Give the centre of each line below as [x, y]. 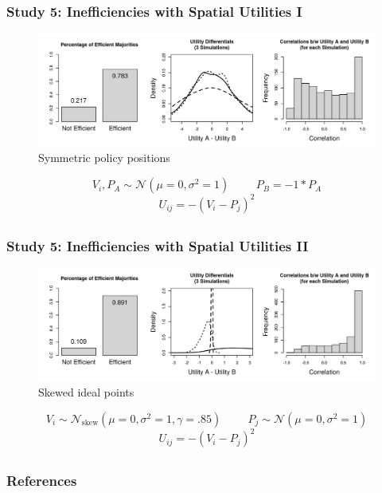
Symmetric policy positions [104, 158]
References [42, 480]
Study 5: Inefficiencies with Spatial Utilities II [158, 245]
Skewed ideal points [86, 392]
